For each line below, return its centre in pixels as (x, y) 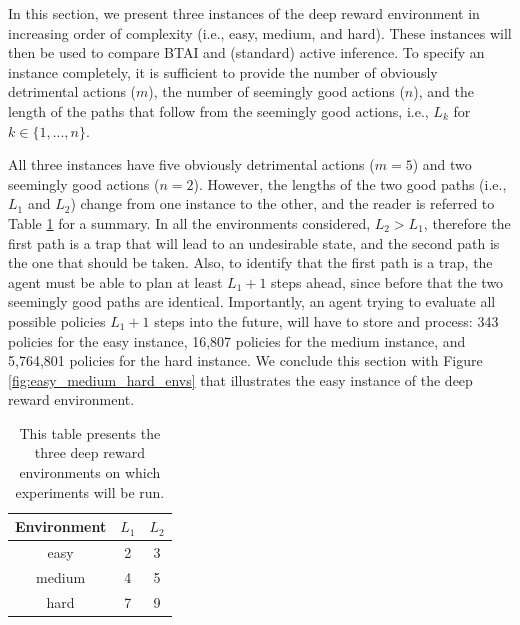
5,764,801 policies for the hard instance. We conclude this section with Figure (245, 360)
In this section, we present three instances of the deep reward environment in (244, 13)
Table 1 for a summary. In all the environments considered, (189, 222)
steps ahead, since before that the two (387, 281)
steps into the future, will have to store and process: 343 (326, 320)
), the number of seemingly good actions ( (276, 91)
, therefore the (467, 222)
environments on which (90, 472)
